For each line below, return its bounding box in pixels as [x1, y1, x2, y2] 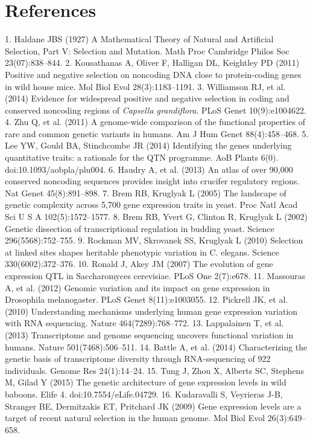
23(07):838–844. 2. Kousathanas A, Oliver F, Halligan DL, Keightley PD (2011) [5, 56, 300, 69]
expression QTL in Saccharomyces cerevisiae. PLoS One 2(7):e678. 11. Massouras [5, 269, 306, 282]
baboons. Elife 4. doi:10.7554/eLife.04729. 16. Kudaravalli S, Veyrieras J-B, [5, 387, 283, 400]
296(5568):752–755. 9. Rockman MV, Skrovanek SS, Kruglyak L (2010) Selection [5, 234, 303, 246]
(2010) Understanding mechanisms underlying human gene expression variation [5, 304, 298, 317]
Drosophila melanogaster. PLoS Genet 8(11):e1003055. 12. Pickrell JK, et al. [5, 293, 288, 306]
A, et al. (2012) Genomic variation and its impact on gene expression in [5, 281, 270, 294]
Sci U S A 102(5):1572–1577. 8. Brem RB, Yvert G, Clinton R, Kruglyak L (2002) [5, 210, 308, 223]
